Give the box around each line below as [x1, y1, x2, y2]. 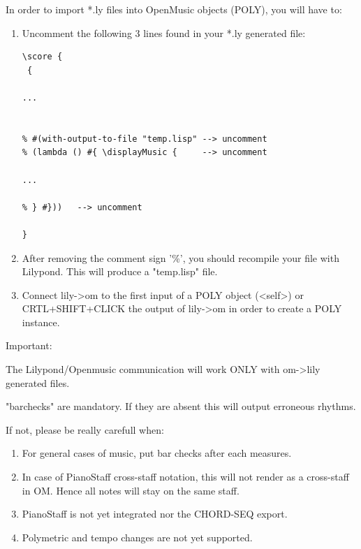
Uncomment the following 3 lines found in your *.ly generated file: [22, 25, 306, 40]
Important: [6, 338, 52, 353]
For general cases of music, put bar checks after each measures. [22, 446, 292, 460]
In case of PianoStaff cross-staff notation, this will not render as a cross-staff [22, 469, 349, 484]
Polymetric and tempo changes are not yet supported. [22, 529, 253, 544]
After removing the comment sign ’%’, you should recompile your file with [22, 250, 339, 265]
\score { [22, 52, 63, 62]
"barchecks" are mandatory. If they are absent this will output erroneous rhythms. [6, 399, 356, 413]
